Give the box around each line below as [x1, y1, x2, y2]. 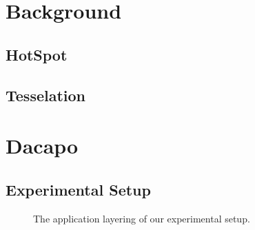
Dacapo [6, 132, 79, 160]
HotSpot [6, 43, 68, 65]
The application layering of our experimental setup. [33, 211, 250, 225]
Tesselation [6, 84, 86, 105]
